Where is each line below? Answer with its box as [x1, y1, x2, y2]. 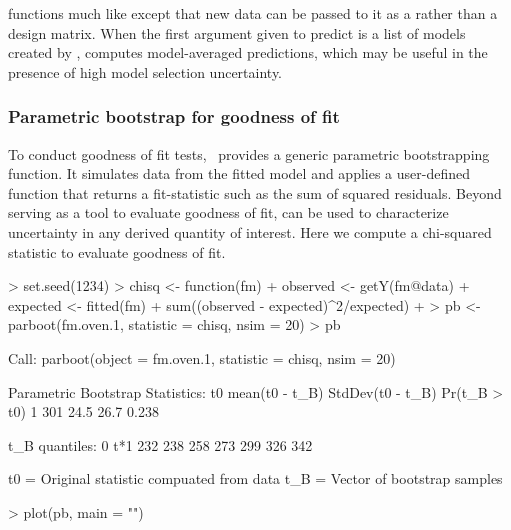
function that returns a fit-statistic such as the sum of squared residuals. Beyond [8, 182, 502, 203]
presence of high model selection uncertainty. [8, 61, 283, 82]
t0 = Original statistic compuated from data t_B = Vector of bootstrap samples [8, 468, 503, 489]
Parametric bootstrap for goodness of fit [8, 104, 340, 129]
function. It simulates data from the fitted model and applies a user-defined [8, 163, 471, 184]
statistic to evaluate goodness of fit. [8, 241, 226, 262]
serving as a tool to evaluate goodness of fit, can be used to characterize [8, 202, 449, 223]
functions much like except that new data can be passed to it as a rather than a [8, 3, 498, 23]
